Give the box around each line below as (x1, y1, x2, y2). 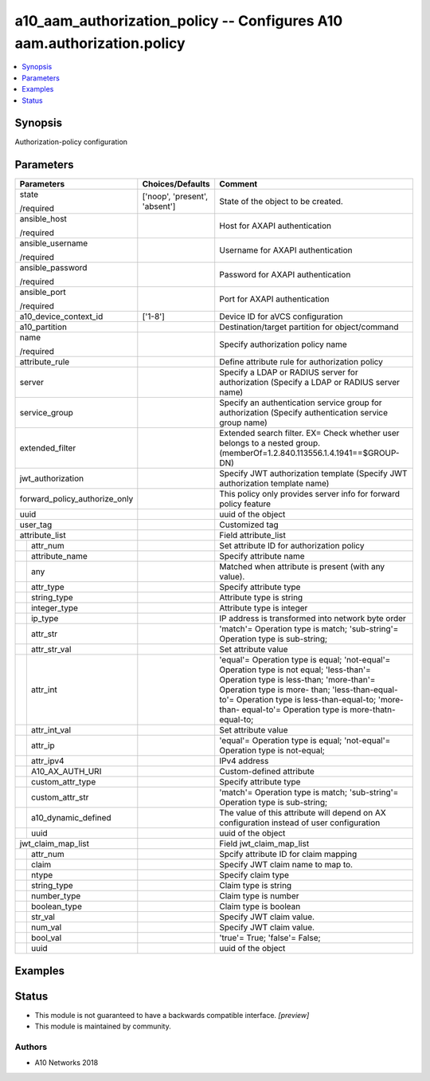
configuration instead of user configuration (219, 817, 381, 828)
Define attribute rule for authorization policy (219, 356, 384, 368)
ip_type (30, 613, 59, 624)
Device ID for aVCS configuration (219, 311, 343, 322)
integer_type (30, 603, 79, 614)
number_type (30, 890, 81, 902)
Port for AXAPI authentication (219, 293, 330, 305)
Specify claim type (219, 870, 290, 881)
